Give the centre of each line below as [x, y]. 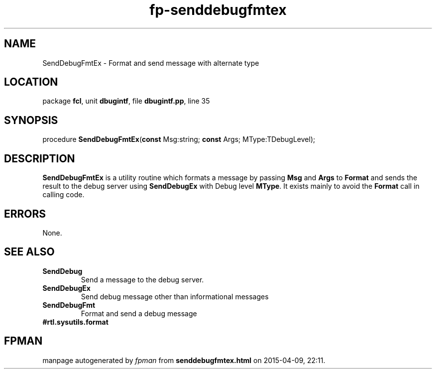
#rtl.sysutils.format [75, 322]
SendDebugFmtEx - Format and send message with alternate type [151, 63]
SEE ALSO [29, 252]
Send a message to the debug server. [142, 279]
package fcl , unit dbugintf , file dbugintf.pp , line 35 [126, 101]
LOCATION [31, 82]
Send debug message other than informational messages [175, 296]
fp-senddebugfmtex [218, 10]
